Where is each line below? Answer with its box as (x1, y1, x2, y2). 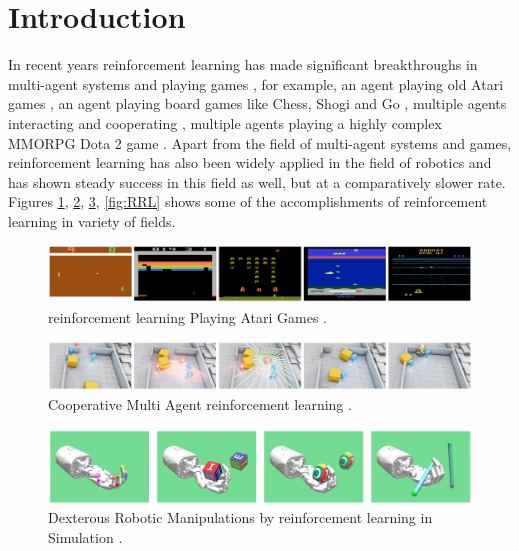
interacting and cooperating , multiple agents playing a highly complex (8, 112, 442, 133)
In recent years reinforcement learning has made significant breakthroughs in (8, 54, 478, 75)
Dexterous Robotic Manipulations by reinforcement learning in (48, 507, 433, 528)
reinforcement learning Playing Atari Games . (48, 306, 327, 327)
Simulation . (48, 526, 123, 547)
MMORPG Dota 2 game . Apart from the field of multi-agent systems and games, (8, 132, 512, 153)
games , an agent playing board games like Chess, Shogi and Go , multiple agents (8, 93, 507, 114)
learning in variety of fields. (8, 210, 176, 231)
